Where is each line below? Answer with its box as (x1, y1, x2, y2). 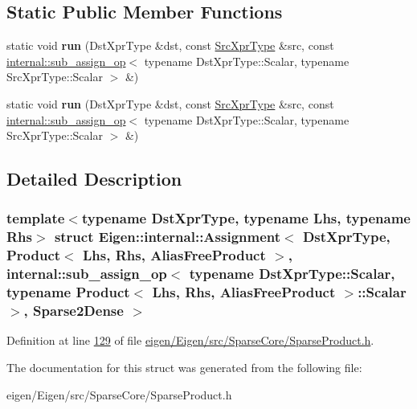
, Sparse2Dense (23, 301, 124, 321)
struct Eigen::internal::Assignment (54, 227, 281, 247)
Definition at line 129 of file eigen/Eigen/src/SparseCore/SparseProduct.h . (6, 332, 374, 349)
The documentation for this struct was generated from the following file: (6, 358, 362, 375)
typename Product (6, 282, 130, 302)
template (6, 208, 65, 228)
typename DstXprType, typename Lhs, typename (81, 208, 411, 228)
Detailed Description (6, 166, 182, 191)
